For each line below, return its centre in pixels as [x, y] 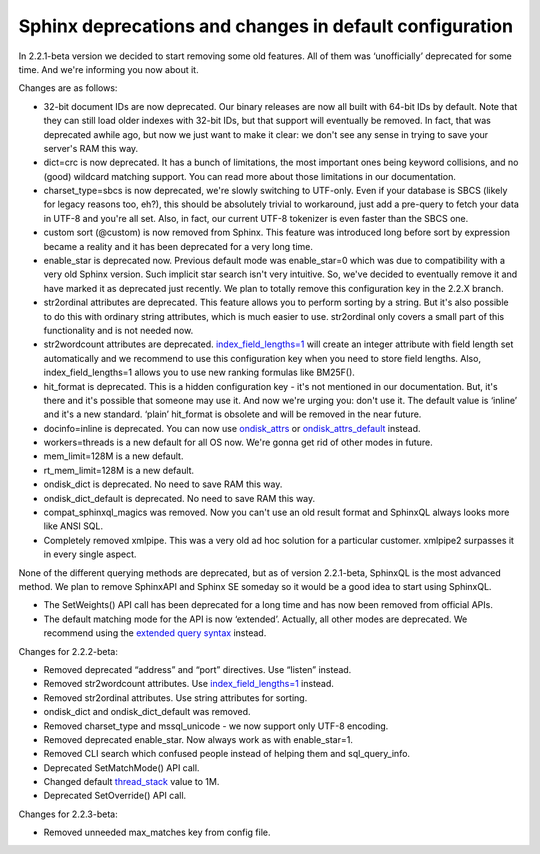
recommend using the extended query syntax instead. [155, 633]
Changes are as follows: [68, 88]
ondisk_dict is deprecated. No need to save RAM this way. [163, 484]
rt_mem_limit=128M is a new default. [119, 470]
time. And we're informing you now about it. [108, 69]
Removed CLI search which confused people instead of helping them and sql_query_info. [226, 754]
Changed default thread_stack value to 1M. [131, 782]
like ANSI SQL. [73, 526]
